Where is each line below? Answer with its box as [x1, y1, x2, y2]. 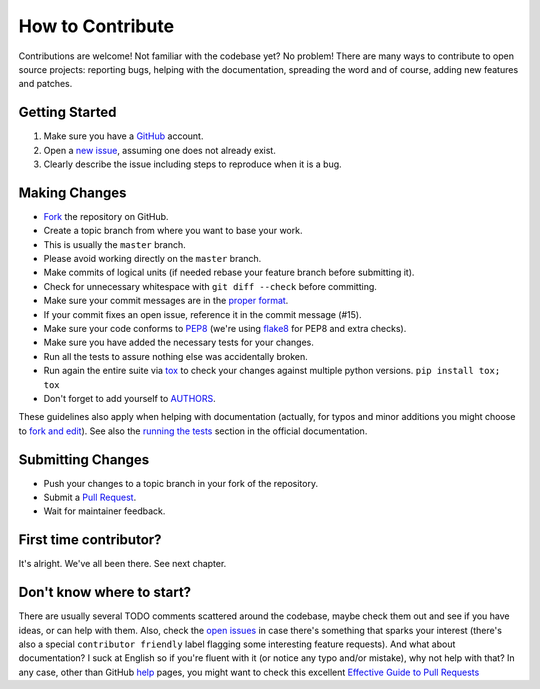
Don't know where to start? [18, 584, 192, 601]
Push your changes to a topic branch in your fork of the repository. [43, 477, 319, 489]
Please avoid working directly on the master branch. [43, 253, 262, 265]
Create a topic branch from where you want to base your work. [43, 225, 303, 237]
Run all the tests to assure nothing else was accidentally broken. [43, 350, 309, 362]
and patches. [18, 78, 73, 90]
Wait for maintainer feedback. [43, 505, 166, 517]
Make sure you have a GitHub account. [43, 130, 204, 142]
